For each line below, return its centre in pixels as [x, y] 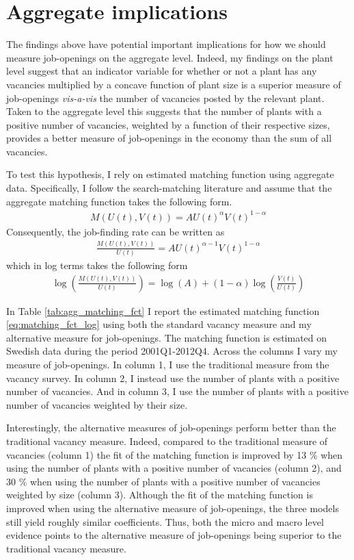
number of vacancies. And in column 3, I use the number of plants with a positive [177, 391]
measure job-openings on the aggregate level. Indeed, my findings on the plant [170, 57]
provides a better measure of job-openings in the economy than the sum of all [169, 138]
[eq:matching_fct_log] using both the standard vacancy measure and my [159, 324]
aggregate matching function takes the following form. [119, 201]
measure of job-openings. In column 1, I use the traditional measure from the [168, 365]
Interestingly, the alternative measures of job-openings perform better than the [171, 428]
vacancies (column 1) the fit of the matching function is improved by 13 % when [175, 454]
